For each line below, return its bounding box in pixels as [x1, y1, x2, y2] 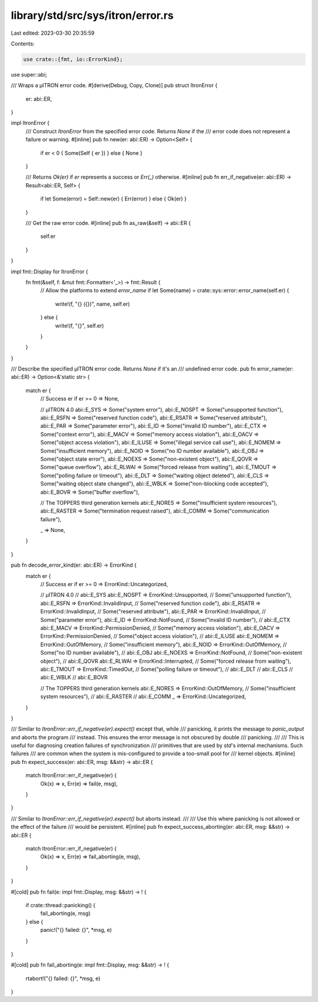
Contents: [11, 40, 35, 47]
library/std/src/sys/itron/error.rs [11, 9, 174, 22]
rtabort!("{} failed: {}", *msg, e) [25, 975, 101, 982]
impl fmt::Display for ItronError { [11, 268, 88, 275]
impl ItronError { [11, 120, 50, 127]
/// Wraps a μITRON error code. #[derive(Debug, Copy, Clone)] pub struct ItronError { [11, 82, 218, 89]
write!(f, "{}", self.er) [55, 322, 104, 329]
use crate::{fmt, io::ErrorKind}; [23, 56, 123, 62]
